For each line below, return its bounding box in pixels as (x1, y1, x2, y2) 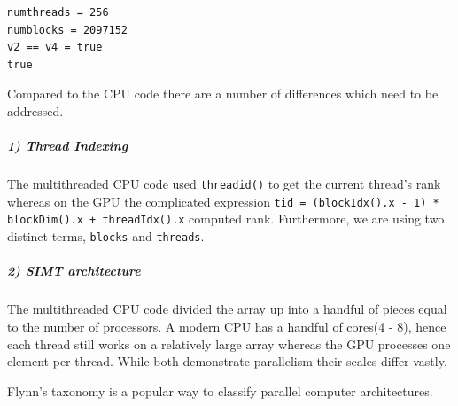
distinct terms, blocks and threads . (7, 227, 205, 246)
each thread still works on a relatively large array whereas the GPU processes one (7, 334, 451, 353)
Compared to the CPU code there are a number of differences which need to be (7, 84, 439, 103)
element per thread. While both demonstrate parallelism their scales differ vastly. (7, 352, 447, 371)
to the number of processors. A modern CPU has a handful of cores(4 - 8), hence (7, 316, 446, 335)
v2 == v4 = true (7, 41, 103, 54)
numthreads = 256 (7, 6, 109, 19)
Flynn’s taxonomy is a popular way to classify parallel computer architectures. (7, 381, 433, 400)
